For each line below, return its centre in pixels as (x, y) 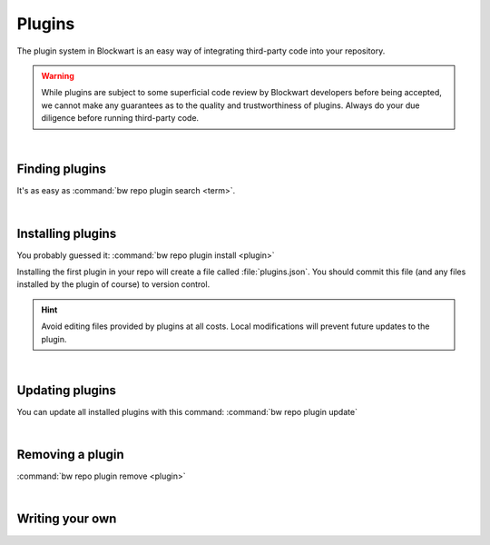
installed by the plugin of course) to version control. (113, 284)
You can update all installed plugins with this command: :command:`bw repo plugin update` (187, 411)
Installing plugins (67, 233)
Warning (58, 75)
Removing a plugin (70, 455)
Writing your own (67, 519)
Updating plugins (67, 390)
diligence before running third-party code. (120, 118)
